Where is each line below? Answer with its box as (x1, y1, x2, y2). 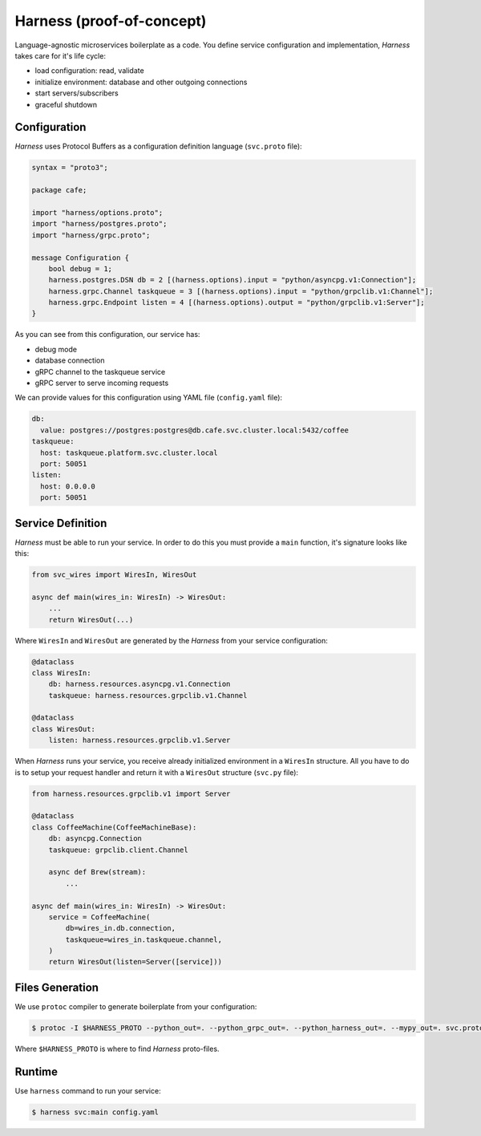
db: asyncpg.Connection (48, 834, 142, 843)
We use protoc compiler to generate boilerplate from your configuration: (14, 1001, 257, 1011)
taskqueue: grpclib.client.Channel (48, 845, 188, 854)
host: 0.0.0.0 (40, 481, 96, 491)
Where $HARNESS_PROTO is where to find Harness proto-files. (14, 1044, 220, 1053)
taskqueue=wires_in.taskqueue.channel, (65, 935, 222, 944)
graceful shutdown (34, 99, 98, 109)
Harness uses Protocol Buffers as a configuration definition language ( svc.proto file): (14, 141, 302, 152)
